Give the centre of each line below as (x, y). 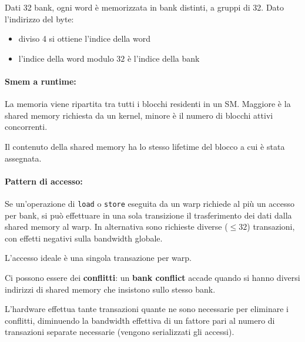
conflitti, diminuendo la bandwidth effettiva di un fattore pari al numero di (140, 320)
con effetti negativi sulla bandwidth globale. (84, 238)
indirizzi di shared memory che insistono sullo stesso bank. (110, 289)
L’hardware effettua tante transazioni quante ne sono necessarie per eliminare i (147, 309)
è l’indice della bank (163, 58)
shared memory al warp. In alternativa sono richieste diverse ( (116, 227)
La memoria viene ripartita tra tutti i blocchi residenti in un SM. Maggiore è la (148, 104)
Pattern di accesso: (44, 181)
